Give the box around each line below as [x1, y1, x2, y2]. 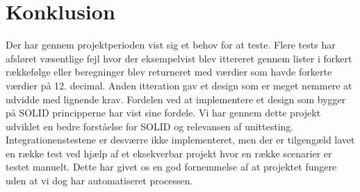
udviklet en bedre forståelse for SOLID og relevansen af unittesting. [6, 119, 294, 133]
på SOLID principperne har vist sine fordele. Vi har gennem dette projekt [6, 105, 321, 120]
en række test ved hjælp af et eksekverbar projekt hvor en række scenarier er [6, 146, 332, 160]
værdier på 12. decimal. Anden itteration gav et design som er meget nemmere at [6, 78, 352, 92]
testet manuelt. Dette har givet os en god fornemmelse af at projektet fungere [6, 159, 337, 174]
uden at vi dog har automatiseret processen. [6, 173, 193, 188]
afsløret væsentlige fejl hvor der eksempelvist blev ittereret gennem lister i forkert [6, 51, 352, 65]
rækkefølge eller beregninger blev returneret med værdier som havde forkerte [6, 64, 332, 79]
